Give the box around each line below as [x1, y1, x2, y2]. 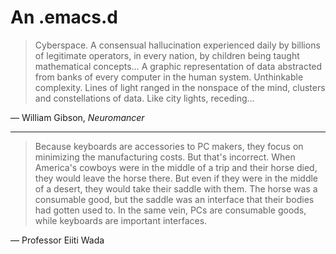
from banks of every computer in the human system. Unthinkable [34, 71, 304, 83]
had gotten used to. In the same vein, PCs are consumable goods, [34, 204, 307, 216]
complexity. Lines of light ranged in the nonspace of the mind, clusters [34, 81, 326, 93]
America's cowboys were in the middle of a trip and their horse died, [34, 161, 318, 173]
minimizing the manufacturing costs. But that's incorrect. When [34, 151, 296, 163]
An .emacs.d [10, 6, 118, 29]
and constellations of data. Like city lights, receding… [34, 92, 255, 104]
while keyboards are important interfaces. [34, 214, 208, 226]
